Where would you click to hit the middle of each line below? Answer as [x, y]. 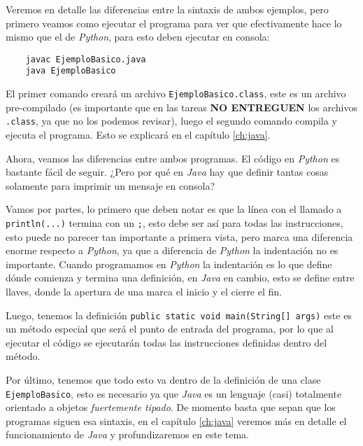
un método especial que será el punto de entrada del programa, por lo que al [170, 329]
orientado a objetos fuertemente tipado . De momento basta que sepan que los [171, 407]
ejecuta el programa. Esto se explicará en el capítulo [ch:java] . [138, 134]
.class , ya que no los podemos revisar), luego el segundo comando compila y [171, 121]
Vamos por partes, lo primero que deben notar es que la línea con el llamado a [174, 209]
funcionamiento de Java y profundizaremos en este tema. [128, 434]
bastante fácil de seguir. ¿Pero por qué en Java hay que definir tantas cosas [167, 172]
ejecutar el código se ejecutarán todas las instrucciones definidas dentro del [166, 342]
